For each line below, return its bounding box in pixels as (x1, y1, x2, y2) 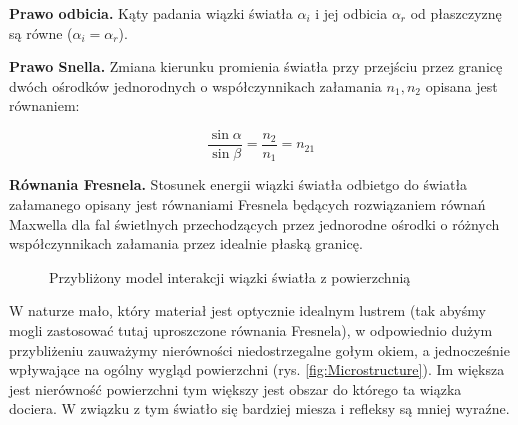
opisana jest (425, 75, 498, 96)
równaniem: (9, 95, 80, 116)
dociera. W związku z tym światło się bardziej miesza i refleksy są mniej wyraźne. (9, 398, 510, 419)
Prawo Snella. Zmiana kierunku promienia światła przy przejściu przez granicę (9, 56, 503, 77)
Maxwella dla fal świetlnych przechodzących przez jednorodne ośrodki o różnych (9, 213, 500, 234)
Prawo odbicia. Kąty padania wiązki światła (9, 3, 293, 23)
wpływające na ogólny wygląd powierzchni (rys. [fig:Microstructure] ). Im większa (9, 359, 505, 380)
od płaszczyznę (410, 3, 502, 23)
